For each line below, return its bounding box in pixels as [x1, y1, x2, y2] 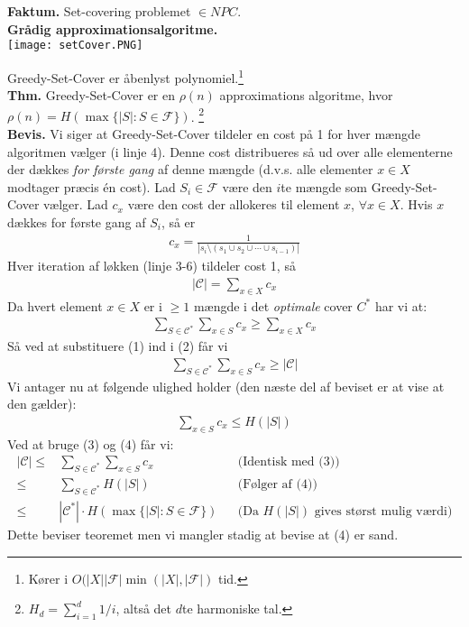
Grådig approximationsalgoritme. [7, 19, 218, 38]
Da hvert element [7, 296, 103, 315]
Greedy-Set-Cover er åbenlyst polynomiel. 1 [7, 65, 244, 87]
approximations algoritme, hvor [219, 86, 393, 105]
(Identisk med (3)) [237, 456, 340, 469]
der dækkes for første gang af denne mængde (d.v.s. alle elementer [7, 160, 373, 179]
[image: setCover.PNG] [7, 39, 143, 52]
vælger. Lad [43, 195, 108, 214]
